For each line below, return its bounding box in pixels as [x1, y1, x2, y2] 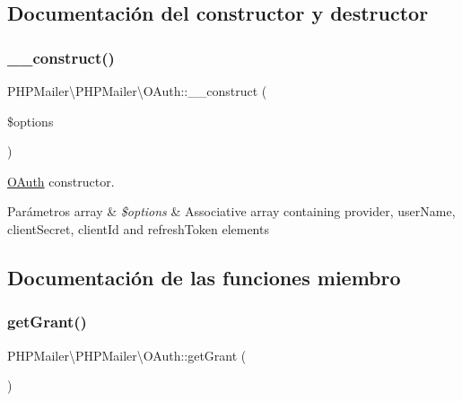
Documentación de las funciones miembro [7, 263, 401, 291]
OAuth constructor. [7, 171, 115, 190]
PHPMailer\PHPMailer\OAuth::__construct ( [7, 82, 267, 100]
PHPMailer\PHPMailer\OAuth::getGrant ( [7, 345, 247, 364]
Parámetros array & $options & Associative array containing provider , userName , [7, 202, 456, 221]
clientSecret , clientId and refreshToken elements [7, 219, 269, 238]
